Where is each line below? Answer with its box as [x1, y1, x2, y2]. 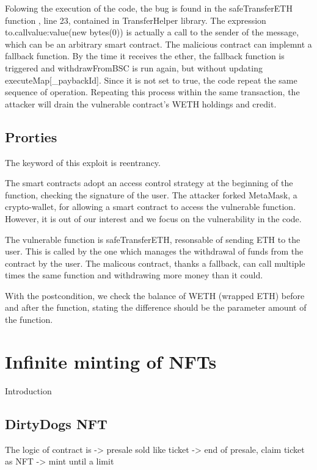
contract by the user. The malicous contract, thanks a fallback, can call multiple [5, 256, 305, 269]
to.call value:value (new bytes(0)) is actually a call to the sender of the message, [5, 26, 299, 38]
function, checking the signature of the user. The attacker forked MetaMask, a [5, 188, 297, 201]
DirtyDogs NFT [5, 414, 107, 433]
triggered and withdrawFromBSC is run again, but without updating [5, 61, 263, 74]
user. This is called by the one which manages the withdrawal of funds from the [5, 245, 304, 258]
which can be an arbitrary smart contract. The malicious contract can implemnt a [5, 37, 312, 50]
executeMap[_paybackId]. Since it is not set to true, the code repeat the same [5, 73, 297, 86]
